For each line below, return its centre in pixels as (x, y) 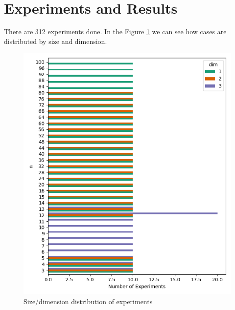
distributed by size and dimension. (56, 41)
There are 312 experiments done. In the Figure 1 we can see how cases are (115, 31)
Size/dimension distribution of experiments (88, 301)
